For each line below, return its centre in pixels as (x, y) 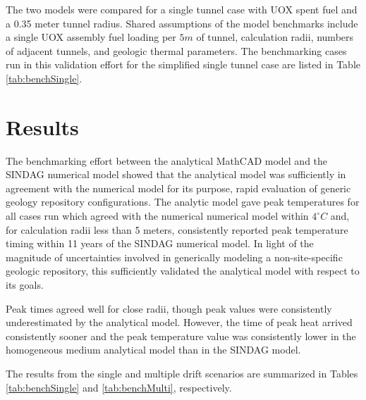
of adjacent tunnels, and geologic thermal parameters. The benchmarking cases (176, 50)
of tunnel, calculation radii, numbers (275, 37)
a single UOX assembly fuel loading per (91, 37)
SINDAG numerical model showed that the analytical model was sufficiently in (176, 174)
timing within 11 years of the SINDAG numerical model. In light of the (160, 243)
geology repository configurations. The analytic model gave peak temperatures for (183, 202)
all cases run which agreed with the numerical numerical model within (157, 216)
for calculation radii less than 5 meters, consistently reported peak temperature (177, 229)
